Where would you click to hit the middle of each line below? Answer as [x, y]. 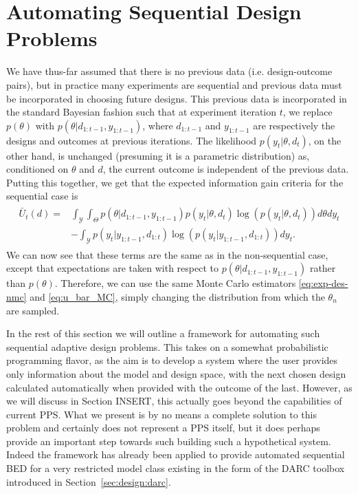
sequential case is [42, 196]
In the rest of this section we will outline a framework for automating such [163, 333]
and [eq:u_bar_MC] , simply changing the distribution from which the [177, 296]
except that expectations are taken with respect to [112, 268]
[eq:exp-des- [323, 283]
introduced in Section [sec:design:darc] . [89, 481]
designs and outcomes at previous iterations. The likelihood [132, 140]
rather [323, 268]
